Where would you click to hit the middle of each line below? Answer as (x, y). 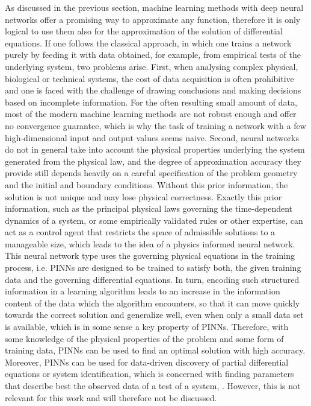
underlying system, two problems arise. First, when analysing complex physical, (152, 66)
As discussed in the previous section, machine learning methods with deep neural (154, 7)
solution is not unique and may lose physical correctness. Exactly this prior (143, 196)
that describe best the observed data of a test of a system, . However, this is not (153, 385)
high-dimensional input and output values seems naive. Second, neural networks (152, 137)
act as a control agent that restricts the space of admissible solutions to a (140, 232)
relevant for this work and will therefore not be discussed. (111, 397)
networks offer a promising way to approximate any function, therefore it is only (153, 19)
